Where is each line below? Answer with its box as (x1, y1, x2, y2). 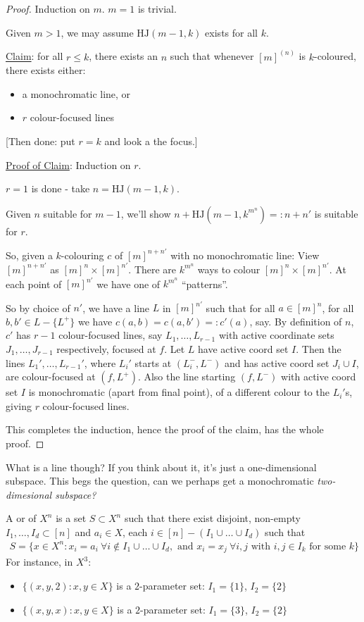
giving (6, 398, 32, 413)
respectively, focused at (56, 341, 156, 356)
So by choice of (6, 300, 70, 315)
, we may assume (61, 25, 134, 39)
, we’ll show (120, 206, 171, 220)
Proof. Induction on (6, 1, 90, 15)
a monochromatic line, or (22, 86, 131, 101)
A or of (6, 511, 37, 525)
